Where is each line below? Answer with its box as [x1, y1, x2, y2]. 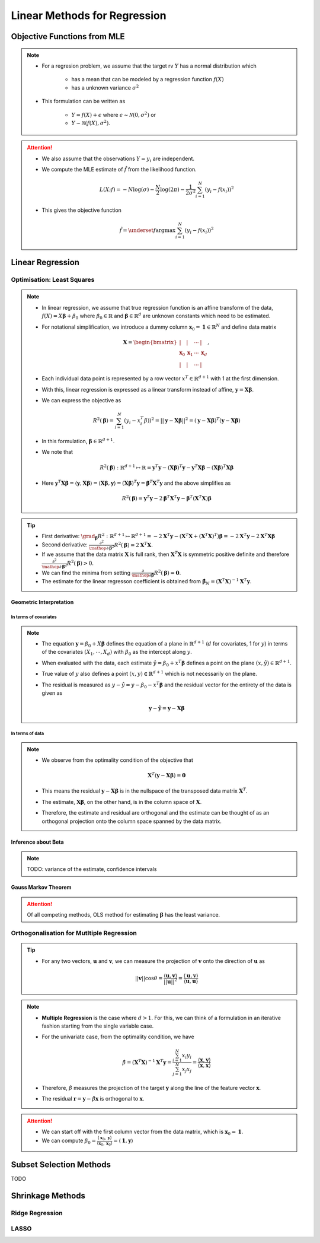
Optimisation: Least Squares [11, 276, 95, 284]
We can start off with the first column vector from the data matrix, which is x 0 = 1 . [41, 1128, 244, 1136]
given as [41, 689, 63, 697]
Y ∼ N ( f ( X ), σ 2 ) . [71, 119, 111, 126]
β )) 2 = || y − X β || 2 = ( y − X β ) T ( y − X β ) [143, 416, 241, 424]
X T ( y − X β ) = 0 [147, 771, 186, 779]
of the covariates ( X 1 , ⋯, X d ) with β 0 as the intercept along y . [41, 648, 192, 657]
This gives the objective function [41, 206, 121, 214]
